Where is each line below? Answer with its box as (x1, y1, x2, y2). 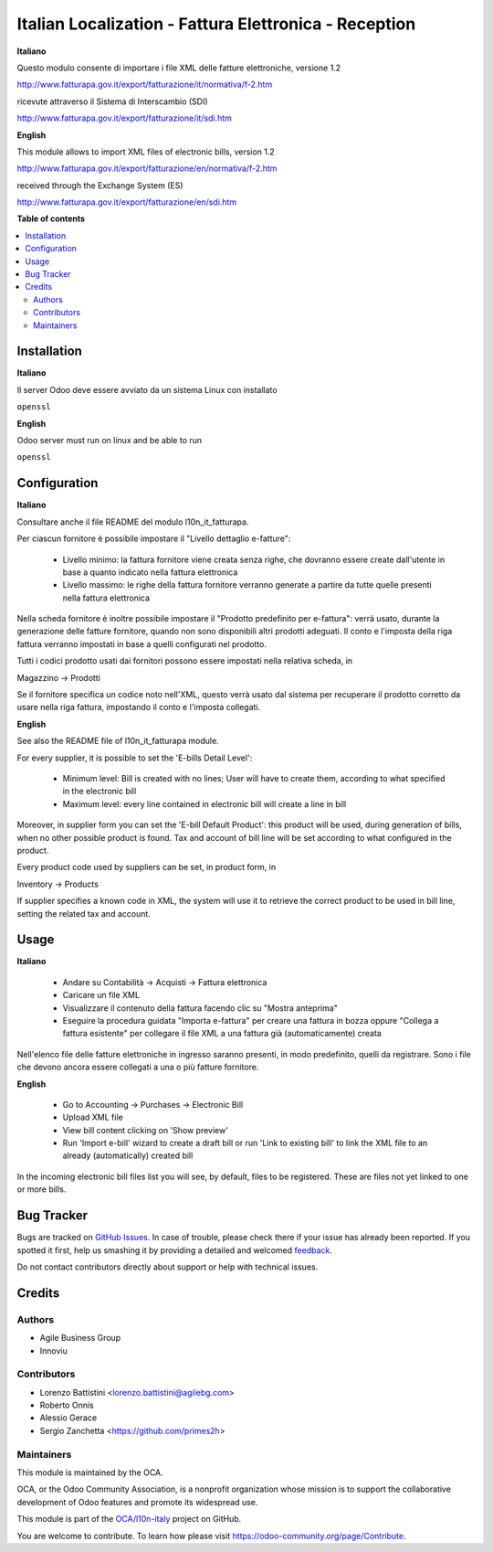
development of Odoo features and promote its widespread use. (16, 1496, 258, 1507)
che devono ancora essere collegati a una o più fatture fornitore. (16, 1061, 259, 1073)
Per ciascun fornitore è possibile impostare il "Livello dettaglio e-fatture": (16, 533, 291, 544)
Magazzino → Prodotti (16, 672, 100, 683)
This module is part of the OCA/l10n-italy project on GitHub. (16, 1514, 242, 1525)
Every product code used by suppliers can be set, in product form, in (16, 862, 277, 873)
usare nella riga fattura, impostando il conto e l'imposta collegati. (16, 702, 261, 713)
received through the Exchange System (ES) (16, 179, 184, 191)
